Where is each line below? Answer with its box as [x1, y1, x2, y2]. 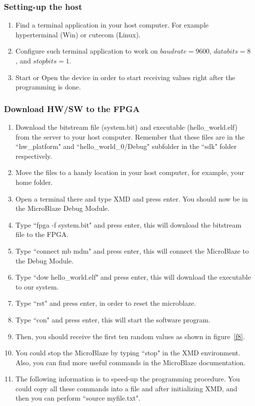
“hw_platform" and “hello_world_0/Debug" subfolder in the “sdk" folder [15, 141, 237, 151]
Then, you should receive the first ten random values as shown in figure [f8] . [15, 331, 245, 341]
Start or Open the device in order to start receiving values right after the [15, 72, 235, 82]
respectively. [15, 150, 52, 161]
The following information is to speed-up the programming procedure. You [15, 374, 240, 384]
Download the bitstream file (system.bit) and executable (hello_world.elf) [15, 122, 238, 132]
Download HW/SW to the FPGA [4, 102, 140, 115]
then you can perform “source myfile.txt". [15, 393, 141, 403]
